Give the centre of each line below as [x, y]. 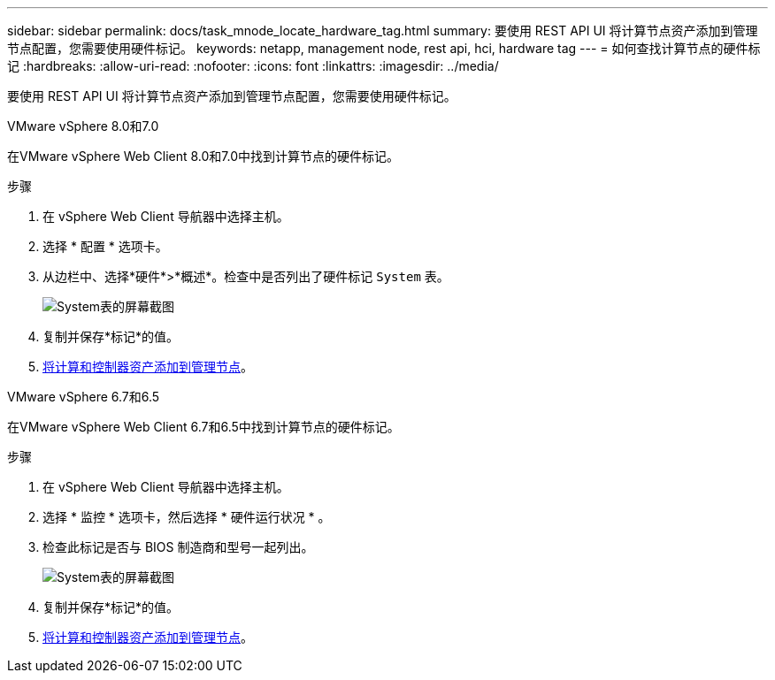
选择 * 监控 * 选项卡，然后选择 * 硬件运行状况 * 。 [187, 517]
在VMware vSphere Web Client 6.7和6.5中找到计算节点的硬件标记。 [203, 427]
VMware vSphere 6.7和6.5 [84, 397]
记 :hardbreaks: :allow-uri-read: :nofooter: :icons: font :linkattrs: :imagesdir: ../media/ [253, 66]
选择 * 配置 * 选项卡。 [105, 246]
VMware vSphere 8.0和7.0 [83, 126]
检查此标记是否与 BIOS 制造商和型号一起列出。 [178, 547]
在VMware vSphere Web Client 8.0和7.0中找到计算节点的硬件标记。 [203, 156]
